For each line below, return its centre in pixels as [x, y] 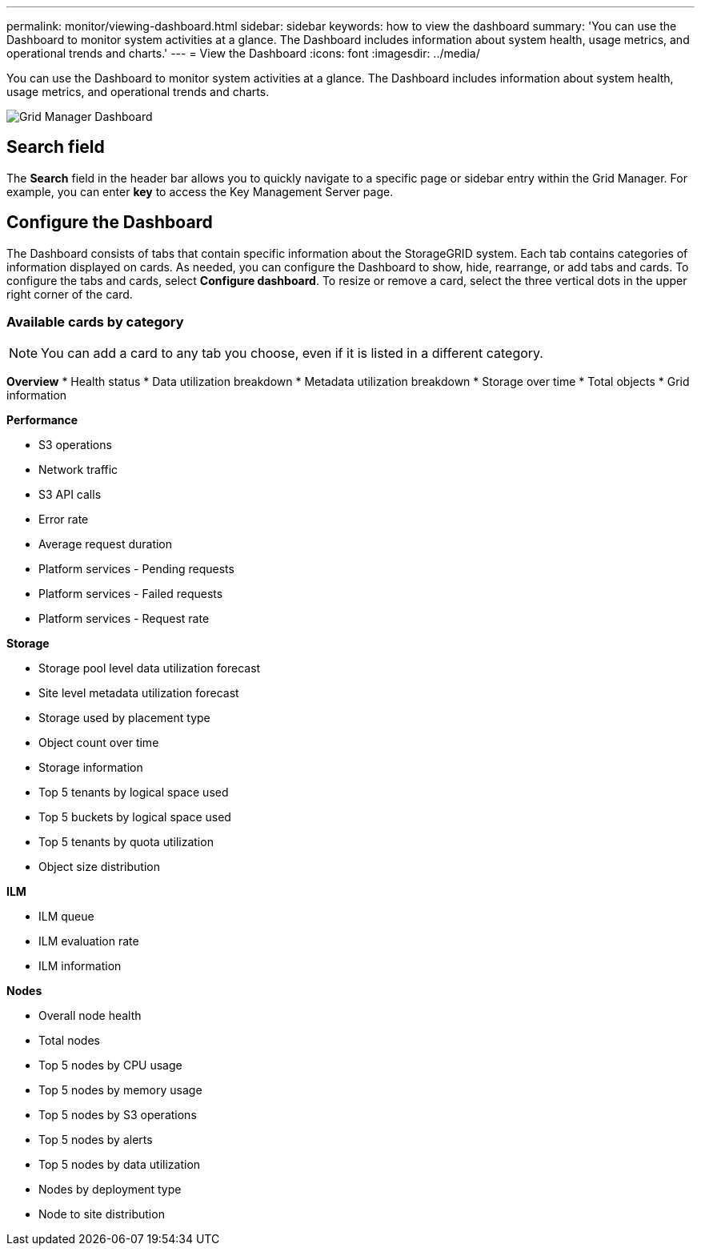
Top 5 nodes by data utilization [120, 1165]
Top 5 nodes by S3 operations [118, 1115]
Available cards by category [95, 322]
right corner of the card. [70, 294]
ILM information [80, 966]
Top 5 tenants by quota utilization [126, 842]
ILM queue [66, 917]
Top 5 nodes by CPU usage [110, 1065]
